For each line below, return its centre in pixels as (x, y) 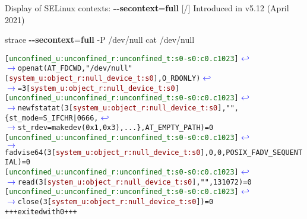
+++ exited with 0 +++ (41, 212)
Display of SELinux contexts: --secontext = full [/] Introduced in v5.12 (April (147, 8)
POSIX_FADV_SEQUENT (264, 152)
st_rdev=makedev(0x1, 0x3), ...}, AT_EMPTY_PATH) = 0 (115, 128)
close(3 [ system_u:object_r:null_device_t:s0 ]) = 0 (115, 201)
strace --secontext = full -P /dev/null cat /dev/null (100, 39)
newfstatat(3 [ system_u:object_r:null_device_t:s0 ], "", (128, 108)
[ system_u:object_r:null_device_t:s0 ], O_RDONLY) (103, 79)
